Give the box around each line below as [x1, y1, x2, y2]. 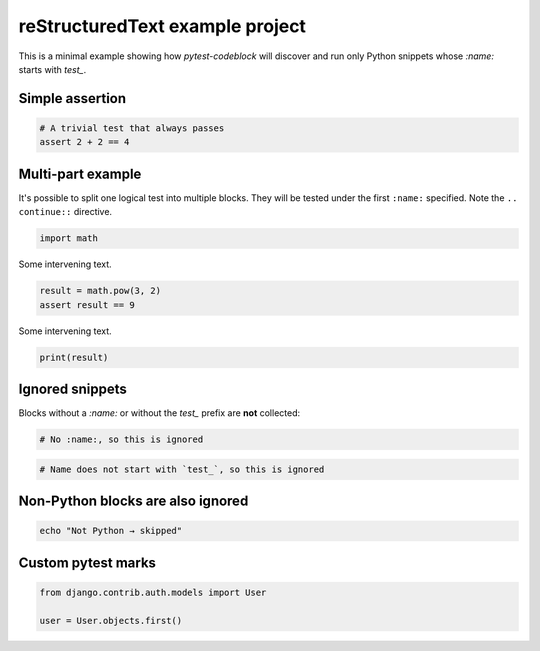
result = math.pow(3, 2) [39, 285, 162, 297]
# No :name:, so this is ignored [39, 434, 204, 445]
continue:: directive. [18, 206, 113, 218]
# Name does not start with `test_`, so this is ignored [39, 463, 325, 475]
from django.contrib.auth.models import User [39, 586, 267, 598]
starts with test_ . [18, 63, 87, 75]
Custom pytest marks [18, 554, 157, 571]
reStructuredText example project [18, 15, 307, 37]
